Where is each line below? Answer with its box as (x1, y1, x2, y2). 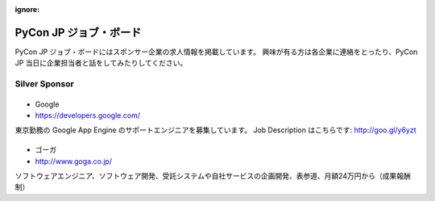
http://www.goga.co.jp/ (35, 156, 113, 165)
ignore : (14, 5, 40, 14)
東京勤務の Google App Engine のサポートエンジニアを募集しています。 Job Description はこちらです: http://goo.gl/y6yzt (14, 125, 416, 135)
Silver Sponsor (14, 78, 74, 90)
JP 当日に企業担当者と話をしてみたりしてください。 (14, 58, 188, 68)
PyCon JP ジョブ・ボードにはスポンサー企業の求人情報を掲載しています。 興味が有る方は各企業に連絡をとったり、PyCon (14, 47, 418, 57)
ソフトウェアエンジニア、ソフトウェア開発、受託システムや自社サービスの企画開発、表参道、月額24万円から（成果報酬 (14, 170, 411, 181)
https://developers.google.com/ (35, 111, 141, 120)
